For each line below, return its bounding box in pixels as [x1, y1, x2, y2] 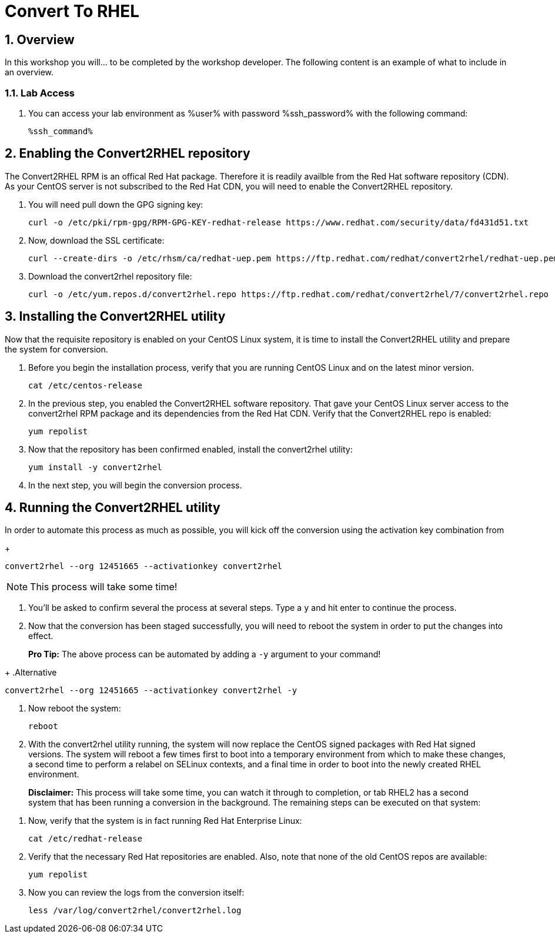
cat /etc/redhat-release [28, 834, 142, 844]
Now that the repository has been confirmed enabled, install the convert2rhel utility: [28, 444, 353, 454]
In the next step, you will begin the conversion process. [28, 480, 242, 490]
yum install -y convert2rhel [28, 462, 162, 472]
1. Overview [5, 32, 75, 47]
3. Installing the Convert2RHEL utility [5, 309, 226, 324]
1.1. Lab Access [5, 87, 75, 99]
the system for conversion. [5, 344, 108, 354]
